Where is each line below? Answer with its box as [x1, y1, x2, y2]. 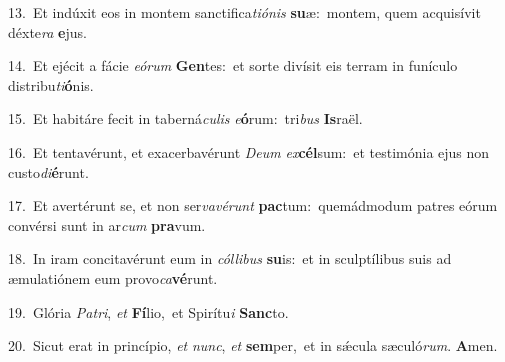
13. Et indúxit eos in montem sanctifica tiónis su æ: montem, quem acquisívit [8, 2, 481, 22]
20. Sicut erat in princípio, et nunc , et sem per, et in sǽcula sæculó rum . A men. [8, 335, 498, 356]
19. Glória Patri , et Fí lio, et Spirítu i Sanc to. [8, 301, 289, 322]
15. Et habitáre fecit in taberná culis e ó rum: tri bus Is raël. [8, 108, 363, 129]
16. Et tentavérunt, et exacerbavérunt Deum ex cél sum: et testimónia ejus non [8, 141, 490, 162]
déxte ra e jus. [8, 21, 87, 42]
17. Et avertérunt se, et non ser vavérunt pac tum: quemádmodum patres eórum [8, 195, 498, 216]
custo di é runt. [8, 161, 89, 182]
